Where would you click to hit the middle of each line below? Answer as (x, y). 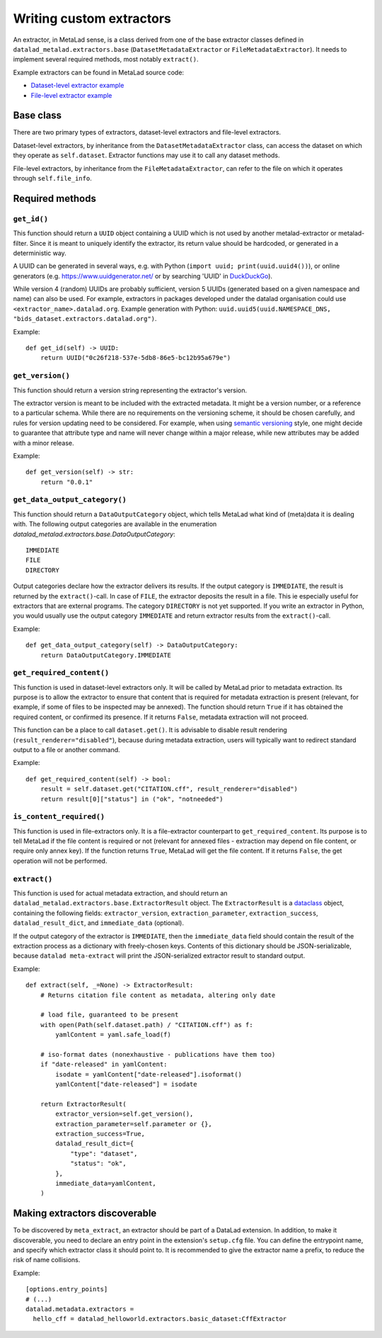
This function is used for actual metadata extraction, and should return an (120, 893)
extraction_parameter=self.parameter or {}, (134, 1124)
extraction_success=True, (100, 1134)
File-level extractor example (71, 95)
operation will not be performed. (60, 861)
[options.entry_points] (67, 1289)
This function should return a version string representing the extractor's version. (130, 390)
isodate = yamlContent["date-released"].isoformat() (149, 1074)
